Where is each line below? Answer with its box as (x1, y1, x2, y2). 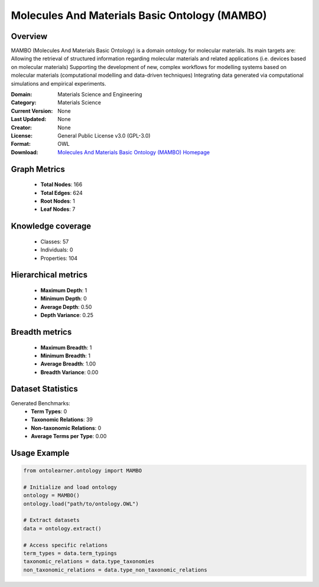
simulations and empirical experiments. (11, 80, 106, 87)
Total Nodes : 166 (40, 181, 83, 188)
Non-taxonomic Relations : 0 (31, 424, 102, 431)
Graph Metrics (11, 164, 65, 174)
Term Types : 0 (31, 407, 67, 415)
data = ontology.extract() (23, 525, 102, 531)
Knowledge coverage (11, 221, 92, 231)
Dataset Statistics (11, 384, 78, 394)
